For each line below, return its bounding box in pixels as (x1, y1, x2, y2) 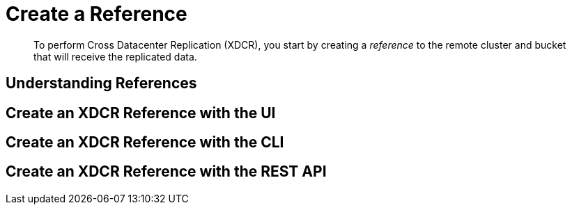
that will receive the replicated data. (33, 50, 197, 63)
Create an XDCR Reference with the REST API (6, 163, 327, 181)
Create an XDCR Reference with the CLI (6, 134, 284, 152)
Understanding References (6, 74, 197, 92)
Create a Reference (6, 2, 187, 26)
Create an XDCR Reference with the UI (6, 104, 276, 122)
